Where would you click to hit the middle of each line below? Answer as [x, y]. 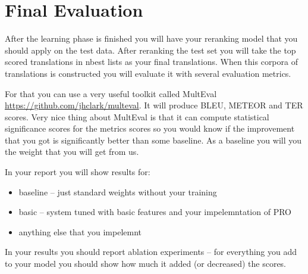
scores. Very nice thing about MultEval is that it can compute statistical [137, 116]
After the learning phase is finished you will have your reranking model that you [151, 38]
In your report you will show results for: [78, 172]
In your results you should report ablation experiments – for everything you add [151, 252]
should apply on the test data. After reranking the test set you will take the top [150, 50]
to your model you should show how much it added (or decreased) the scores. [146, 264]
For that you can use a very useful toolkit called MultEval [111, 93]
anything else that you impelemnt [80, 231]
